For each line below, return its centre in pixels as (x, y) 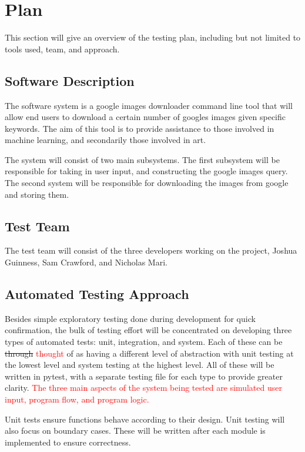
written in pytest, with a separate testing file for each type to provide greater (144, 376)
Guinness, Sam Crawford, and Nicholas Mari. (86, 262)
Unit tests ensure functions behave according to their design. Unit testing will (145, 419)
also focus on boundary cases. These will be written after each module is (135, 431)
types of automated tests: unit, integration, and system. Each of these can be (144, 342)
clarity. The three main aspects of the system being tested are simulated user (143, 388)
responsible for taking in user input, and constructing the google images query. (146, 171)
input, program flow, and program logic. (77, 399)
